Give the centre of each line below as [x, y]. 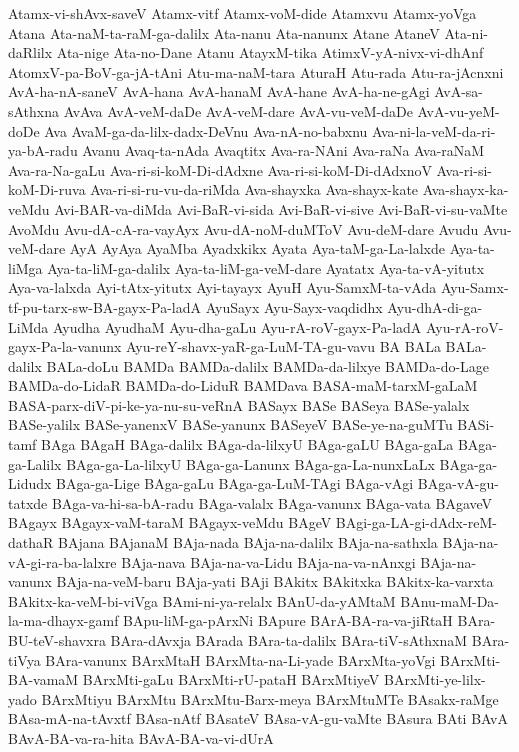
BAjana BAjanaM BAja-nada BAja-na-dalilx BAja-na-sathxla [247, 542]
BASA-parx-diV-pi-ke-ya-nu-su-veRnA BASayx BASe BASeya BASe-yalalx [239, 404]
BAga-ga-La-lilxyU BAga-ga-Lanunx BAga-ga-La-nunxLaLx [250, 463]
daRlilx [30, 52]
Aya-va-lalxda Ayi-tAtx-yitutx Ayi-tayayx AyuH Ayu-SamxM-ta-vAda [222, 287]
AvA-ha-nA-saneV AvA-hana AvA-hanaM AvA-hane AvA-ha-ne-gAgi [219, 91]
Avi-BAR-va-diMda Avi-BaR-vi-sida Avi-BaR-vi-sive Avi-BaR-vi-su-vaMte [281, 208]
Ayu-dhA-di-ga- [435, 306]
